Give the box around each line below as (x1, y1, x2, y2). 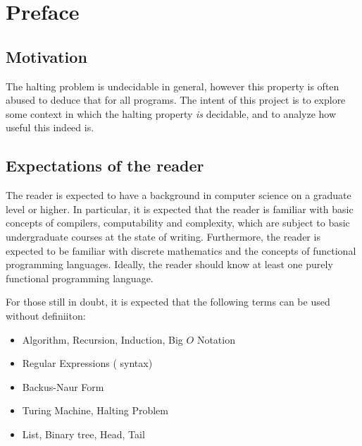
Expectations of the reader (6, 155, 204, 176)
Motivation (6, 45, 87, 67)
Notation (196, 332, 235, 346)
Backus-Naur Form (22, 379, 104, 394)
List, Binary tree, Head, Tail (22, 426, 145, 441)
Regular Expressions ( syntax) (22, 356, 153, 370)
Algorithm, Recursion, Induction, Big (22, 332, 183, 346)
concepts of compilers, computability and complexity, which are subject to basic (6, 215, 350, 230)
